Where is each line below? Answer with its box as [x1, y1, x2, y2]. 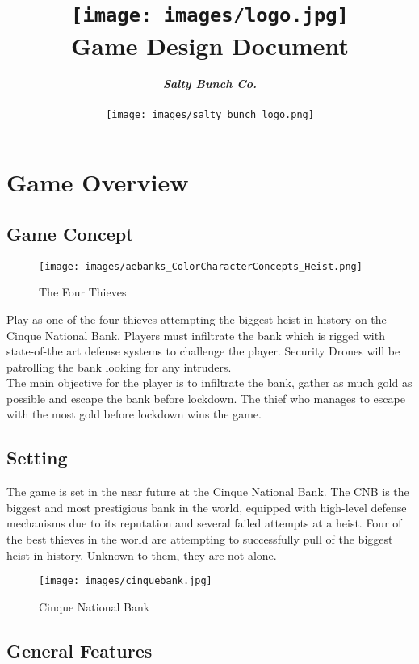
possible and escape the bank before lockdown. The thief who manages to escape [6, 389, 405, 406]
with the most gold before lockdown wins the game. [6, 406, 262, 422]
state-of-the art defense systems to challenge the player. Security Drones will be [6, 343, 400, 359]
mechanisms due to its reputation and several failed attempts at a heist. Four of [6, 515, 402, 532]
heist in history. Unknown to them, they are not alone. [6, 546, 277, 563]
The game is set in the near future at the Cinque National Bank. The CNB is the [6, 483, 409, 500]
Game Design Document [70, 28, 350, 61]
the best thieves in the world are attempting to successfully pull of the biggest [6, 531, 393, 548]
